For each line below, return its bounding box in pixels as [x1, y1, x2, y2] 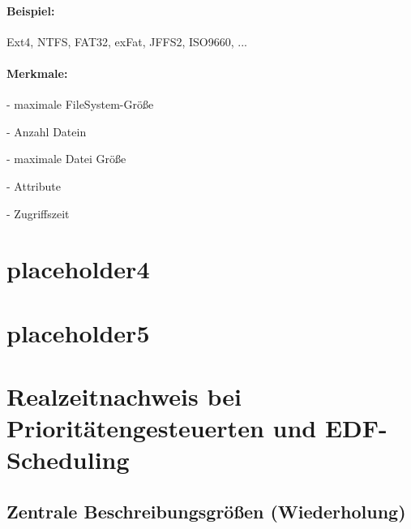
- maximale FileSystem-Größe [6, 96, 154, 113]
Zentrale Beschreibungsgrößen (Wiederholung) [6, 499, 406, 524]
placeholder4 [6, 252, 150, 286]
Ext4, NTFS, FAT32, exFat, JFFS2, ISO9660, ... [6, 32, 247, 49]
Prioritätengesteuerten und [6, 411, 317, 445]
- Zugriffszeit [6, 204, 70, 221]
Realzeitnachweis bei [6, 380, 242, 413]
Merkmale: [6, 64, 68, 81]
